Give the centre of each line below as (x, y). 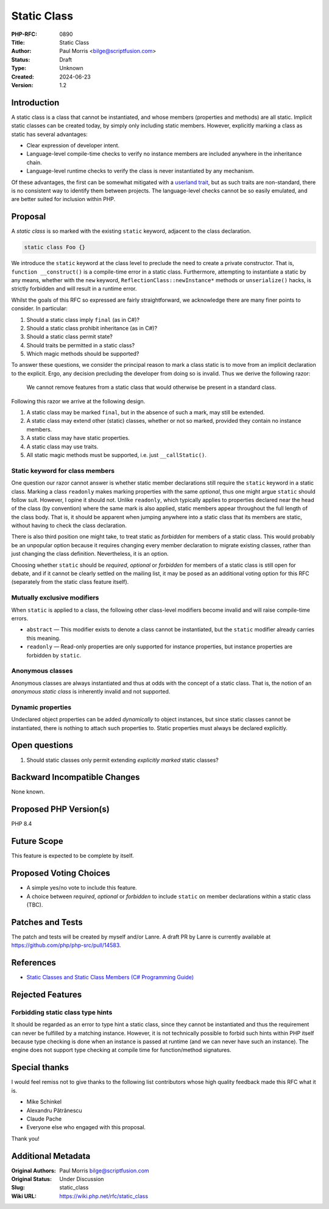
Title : (18, 42)
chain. (34, 162)
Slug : (18, 1188)
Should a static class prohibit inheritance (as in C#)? (92, 328)
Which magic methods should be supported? (83, 354)
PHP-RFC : (24, 34)
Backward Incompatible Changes (76, 777)
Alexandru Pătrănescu (54, 1110)
